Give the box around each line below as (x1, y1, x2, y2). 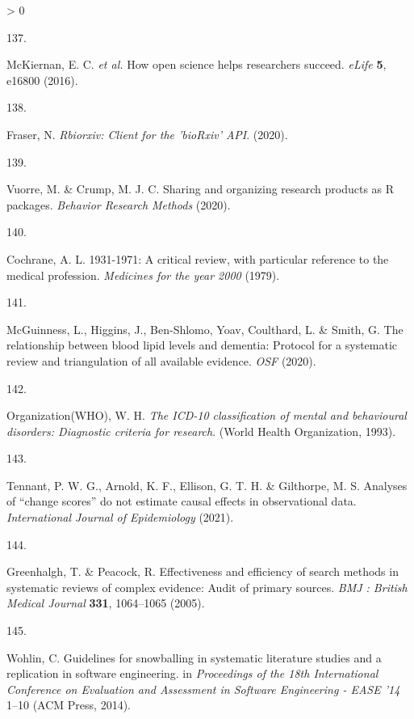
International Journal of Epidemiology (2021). (6, 509, 234, 526)
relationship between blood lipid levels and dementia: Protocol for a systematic (6, 336, 398, 353)
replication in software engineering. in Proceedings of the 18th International (6, 665, 378, 682)
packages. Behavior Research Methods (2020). (6, 196, 231, 213)
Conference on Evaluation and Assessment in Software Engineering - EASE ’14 (6, 680, 400, 697)
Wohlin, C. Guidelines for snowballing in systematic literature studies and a (6, 649, 382, 666)
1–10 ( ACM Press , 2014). (6, 696, 132, 713)
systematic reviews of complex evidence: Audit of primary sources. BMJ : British (6, 578, 408, 595)
